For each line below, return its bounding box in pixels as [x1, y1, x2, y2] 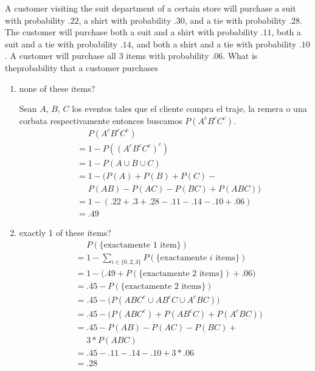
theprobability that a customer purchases [5, 61, 158, 74]
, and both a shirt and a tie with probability [131, 37, 297, 50]
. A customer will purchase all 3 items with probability [5, 49, 209, 62]
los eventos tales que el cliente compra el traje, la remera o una [72, 102, 307, 115]
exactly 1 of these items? [19, 226, 111, 238]
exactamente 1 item [103, 240, 177, 249]
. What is [223, 49, 258, 62]
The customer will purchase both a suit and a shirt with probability [5, 26, 258, 38]
